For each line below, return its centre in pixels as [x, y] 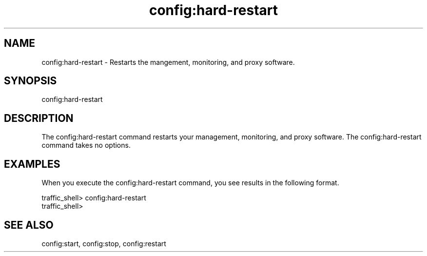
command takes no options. [86, 145]
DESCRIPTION [39, 118]
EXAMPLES [32, 164]
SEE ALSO [29, 225]
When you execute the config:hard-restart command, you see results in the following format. [190, 183]
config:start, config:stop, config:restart [104, 243]
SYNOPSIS [30, 81]
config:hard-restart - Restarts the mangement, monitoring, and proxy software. [168, 62]
